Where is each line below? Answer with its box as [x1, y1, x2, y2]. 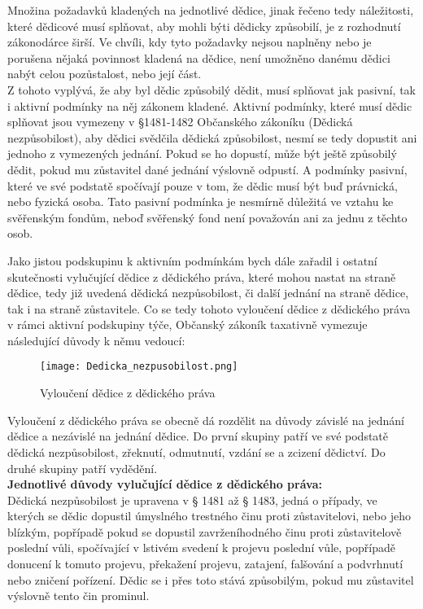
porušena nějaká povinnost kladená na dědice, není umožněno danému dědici [7, 49, 390, 66]
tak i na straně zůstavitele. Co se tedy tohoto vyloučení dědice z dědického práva [7, 300, 411, 317]
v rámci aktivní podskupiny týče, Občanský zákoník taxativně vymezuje [7, 316, 368, 333]
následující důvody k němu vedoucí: [7, 331, 185, 348]
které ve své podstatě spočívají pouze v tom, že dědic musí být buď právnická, [7, 177, 398, 194]
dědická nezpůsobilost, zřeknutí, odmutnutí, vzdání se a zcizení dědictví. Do [7, 443, 386, 460]
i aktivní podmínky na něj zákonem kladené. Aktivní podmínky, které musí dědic [7, 97, 412, 114]
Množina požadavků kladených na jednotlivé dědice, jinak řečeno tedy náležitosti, [7, 2, 414, 18]
